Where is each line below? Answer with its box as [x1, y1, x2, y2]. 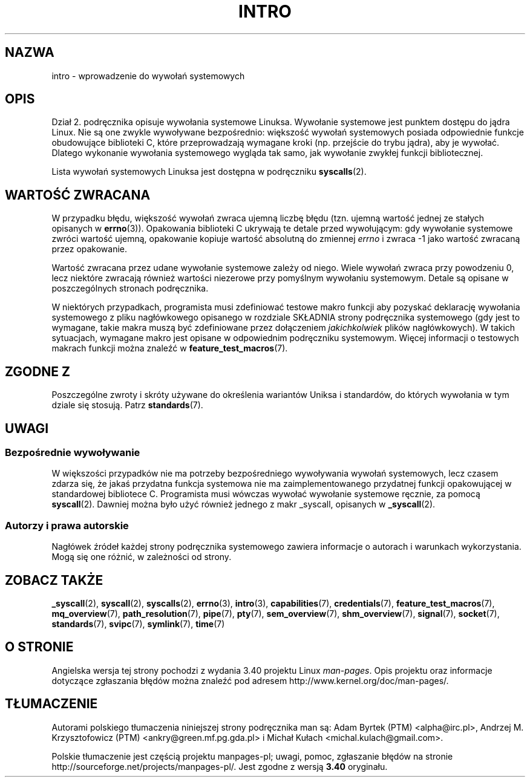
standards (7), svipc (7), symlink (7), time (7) [51, 618, 225, 629]
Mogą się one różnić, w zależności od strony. [51, 552, 232, 562]
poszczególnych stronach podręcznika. [51, 283, 209, 294]
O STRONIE [5, 639, 74, 655]
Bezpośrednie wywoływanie [5, 446, 140, 458]
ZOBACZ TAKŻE [5, 572, 103, 588]
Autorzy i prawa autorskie [5, 519, 129, 532]
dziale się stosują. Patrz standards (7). [51, 400, 203, 411]
